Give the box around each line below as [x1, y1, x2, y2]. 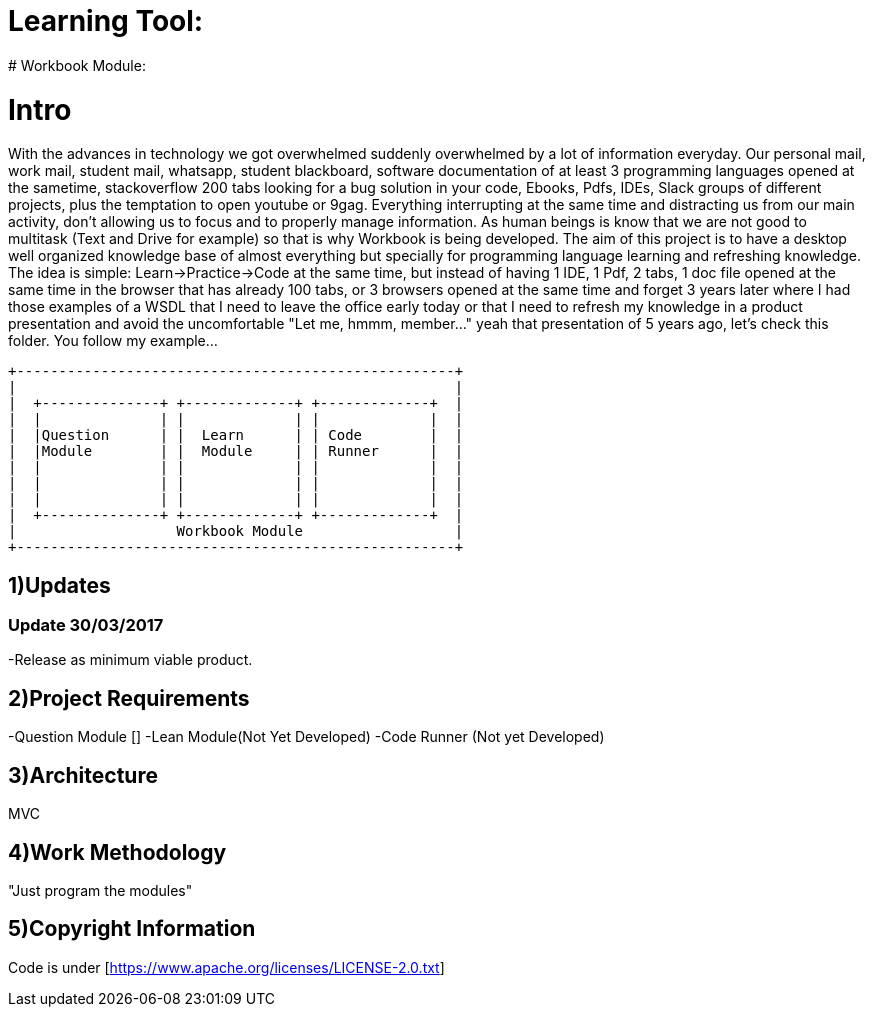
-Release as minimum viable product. [8, 651, 253, 669]
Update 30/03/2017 [8, 615, 164, 636]
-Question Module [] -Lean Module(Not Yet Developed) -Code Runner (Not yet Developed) [8, 728, 605, 746]
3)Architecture [8, 762, 158, 788]
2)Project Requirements [8, 685, 250, 711]
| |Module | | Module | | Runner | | [8, 443, 464, 460]
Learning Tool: [8, 4, 204, 38]
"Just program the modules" [8, 882, 193, 899]
